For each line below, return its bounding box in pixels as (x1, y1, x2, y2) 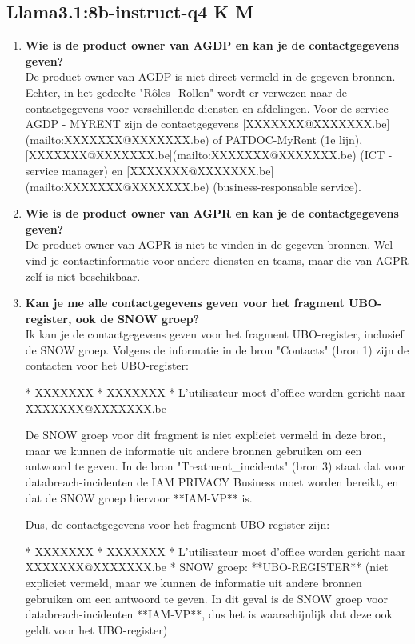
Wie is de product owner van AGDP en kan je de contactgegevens (25, 37, 400, 54)
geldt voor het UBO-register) (25, 621, 168, 638)
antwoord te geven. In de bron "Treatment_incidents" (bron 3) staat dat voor (25, 458, 405, 474)
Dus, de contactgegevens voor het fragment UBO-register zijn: (25, 516, 330, 533)
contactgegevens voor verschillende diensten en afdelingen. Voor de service (25, 99, 389, 116)
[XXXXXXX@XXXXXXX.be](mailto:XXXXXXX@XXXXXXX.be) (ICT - (25, 146, 393, 163)
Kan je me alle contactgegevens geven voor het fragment (25, 294, 345, 311)
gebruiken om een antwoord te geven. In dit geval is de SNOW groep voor (25, 590, 389, 606)
